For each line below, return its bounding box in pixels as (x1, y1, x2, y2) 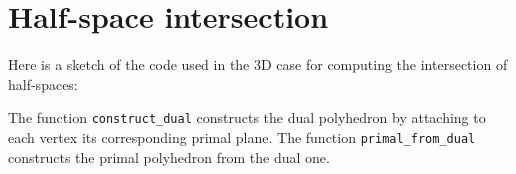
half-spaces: (8, 73, 78, 94)
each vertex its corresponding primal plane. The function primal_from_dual (8, 126, 476, 147)
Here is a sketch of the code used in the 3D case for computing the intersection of (8, 54, 508, 75)
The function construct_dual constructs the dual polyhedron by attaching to (8, 107, 486, 128)
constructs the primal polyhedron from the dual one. (8, 146, 330, 167)
